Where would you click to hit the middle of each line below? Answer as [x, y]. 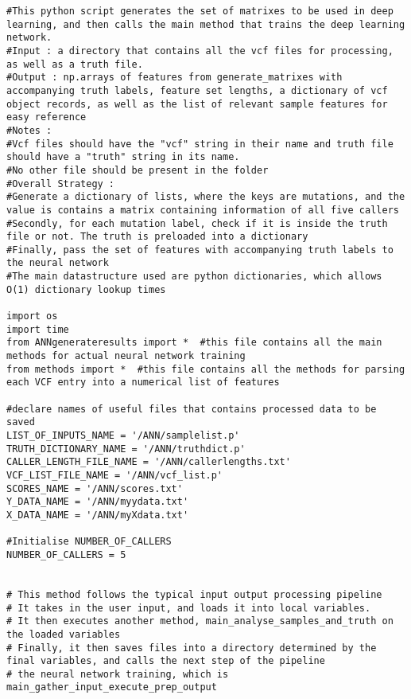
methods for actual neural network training [126, 356]
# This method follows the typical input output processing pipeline [194, 594]
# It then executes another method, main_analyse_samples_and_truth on [200, 621]
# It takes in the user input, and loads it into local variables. [189, 608]
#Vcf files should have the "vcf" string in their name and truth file [200, 144]
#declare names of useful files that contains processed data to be [192, 409]
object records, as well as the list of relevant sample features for [197, 104]
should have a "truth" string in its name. [123, 157]
